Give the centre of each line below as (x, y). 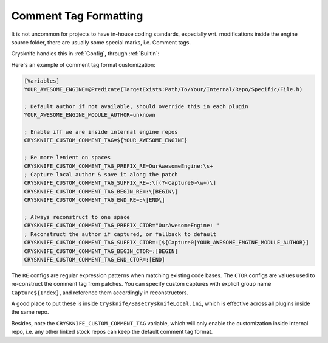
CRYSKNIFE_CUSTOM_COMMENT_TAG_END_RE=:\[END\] (94, 200)
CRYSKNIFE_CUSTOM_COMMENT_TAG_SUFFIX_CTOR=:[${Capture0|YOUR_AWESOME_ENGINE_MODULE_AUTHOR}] (166, 243)
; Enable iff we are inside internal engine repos (101, 132)
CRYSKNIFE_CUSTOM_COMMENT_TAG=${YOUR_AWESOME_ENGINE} (106, 140)
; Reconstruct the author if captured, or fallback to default (120, 234)
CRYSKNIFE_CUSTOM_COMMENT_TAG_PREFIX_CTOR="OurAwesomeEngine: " (122, 226)
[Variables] (42, 81)
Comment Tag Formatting (77, 16)
